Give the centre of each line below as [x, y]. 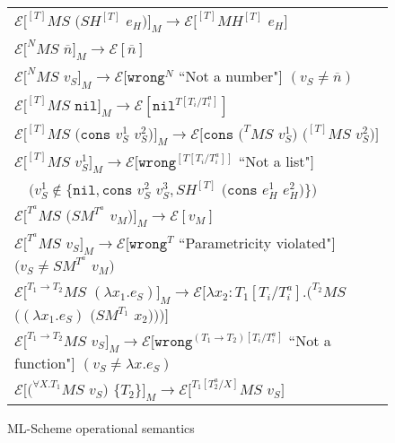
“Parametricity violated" [255, 243]
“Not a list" [274, 161]
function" [43, 362]
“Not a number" [228, 76]
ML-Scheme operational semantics [101, 427]
